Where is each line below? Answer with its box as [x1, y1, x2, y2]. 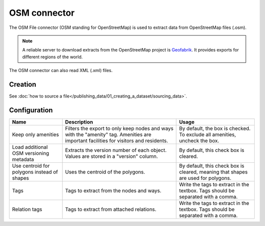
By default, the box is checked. [179, 125, 251, 132]
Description [65, 118, 93, 125]
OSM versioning [12, 150, 49, 156]
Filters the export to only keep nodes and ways [65, 125, 174, 132]
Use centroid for [12, 162, 50, 169]
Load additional [12, 144, 48, 151]
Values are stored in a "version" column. [65, 152, 158, 159]
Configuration [9, 106, 53, 114]
